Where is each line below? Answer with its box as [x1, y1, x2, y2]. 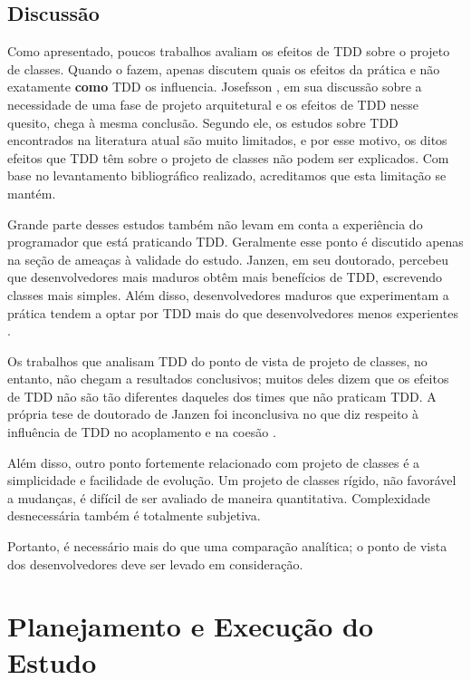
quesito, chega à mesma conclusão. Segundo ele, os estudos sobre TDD [7, 112, 399, 131]
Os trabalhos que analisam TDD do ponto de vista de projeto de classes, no [7, 351, 428, 370]
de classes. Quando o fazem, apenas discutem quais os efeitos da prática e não [7, 59, 440, 78]
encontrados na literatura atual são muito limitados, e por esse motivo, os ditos [7, 131, 447, 150]
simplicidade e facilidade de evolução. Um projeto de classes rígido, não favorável [7, 471, 457, 490]
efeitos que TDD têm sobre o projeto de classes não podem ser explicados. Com [7, 148, 449, 167]
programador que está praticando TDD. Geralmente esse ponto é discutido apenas [7, 232, 464, 251]
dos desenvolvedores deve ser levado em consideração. [7, 554, 303, 573]
